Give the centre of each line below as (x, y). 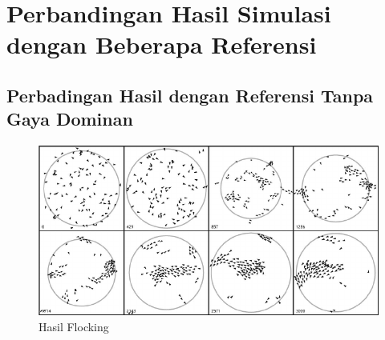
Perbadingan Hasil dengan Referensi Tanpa (190, 95)
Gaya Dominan (70, 119)
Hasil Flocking (74, 326)
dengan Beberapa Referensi (162, 44)
